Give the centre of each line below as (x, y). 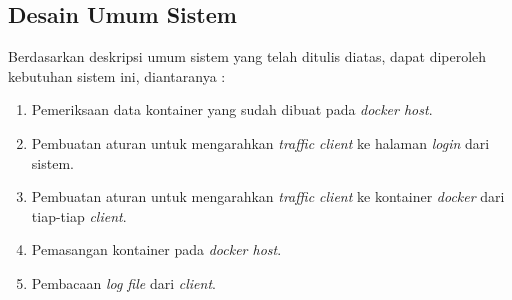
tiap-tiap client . (79, 215)
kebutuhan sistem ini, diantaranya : (117, 75)
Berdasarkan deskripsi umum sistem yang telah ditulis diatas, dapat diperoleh (247, 56)
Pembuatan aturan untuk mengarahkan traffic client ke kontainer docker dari (268, 196)
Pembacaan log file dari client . (123, 282)
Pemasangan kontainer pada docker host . (156, 249)
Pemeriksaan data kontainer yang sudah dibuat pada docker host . (232, 109)
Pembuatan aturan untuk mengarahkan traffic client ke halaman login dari (260, 142)
